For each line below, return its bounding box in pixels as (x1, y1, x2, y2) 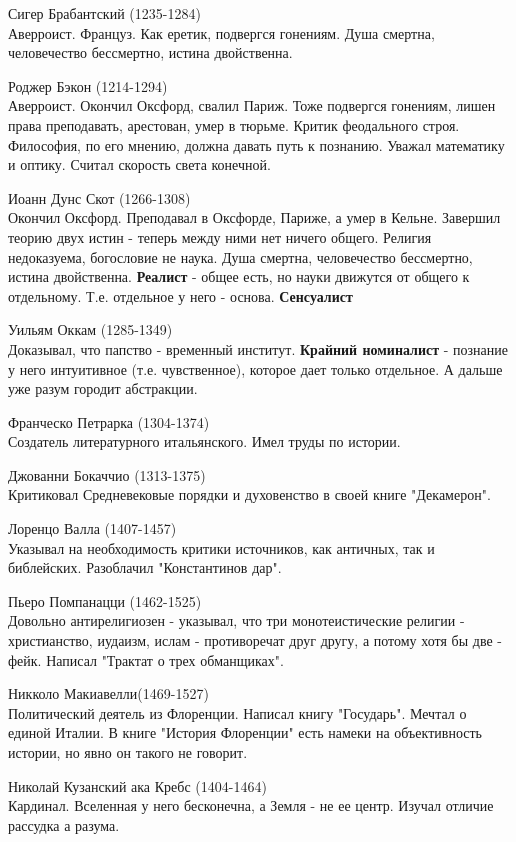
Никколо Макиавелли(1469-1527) (8, 683, 209, 704)
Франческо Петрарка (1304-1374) (8, 411, 210, 432)
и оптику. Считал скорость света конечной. (8, 154, 271, 175)
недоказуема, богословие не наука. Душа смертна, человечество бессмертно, (8, 246, 473, 267)
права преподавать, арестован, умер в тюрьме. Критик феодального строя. (8, 114, 460, 135)
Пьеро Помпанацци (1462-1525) (8, 590, 202, 611)
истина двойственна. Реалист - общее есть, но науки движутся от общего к (8, 266, 470, 287)
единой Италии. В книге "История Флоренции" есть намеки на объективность (8, 722, 482, 743)
